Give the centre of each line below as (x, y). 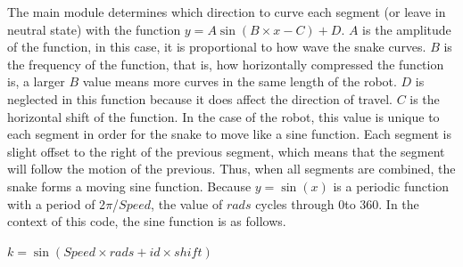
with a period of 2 (57, 203)
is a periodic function (391, 186)
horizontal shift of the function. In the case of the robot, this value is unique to (223, 116)
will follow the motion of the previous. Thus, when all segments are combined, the (231, 169)
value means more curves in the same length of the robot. (240, 81)
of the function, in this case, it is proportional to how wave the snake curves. (217, 47)
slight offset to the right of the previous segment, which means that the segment (226, 151)
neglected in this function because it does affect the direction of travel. (200, 98)
